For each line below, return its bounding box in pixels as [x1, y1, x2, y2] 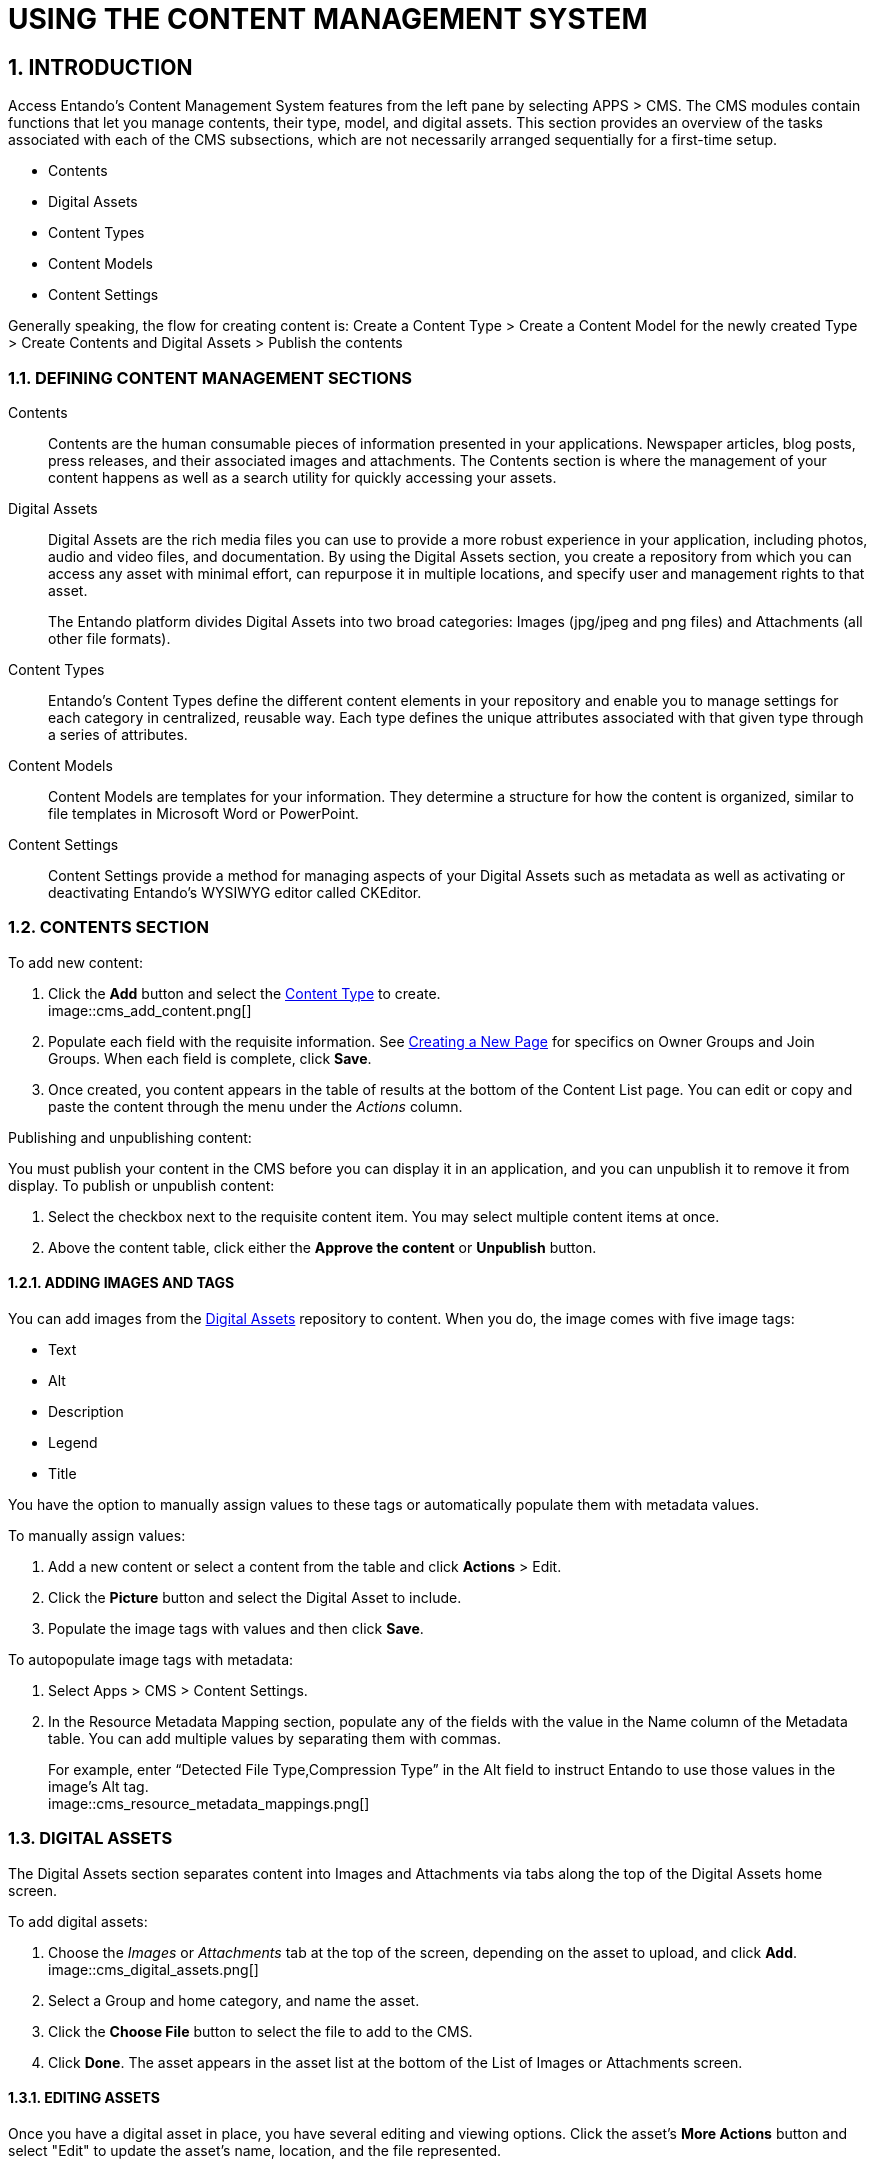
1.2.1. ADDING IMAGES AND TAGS [8, 1274, 235, 1292]
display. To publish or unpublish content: [8, 1176, 275, 1194]
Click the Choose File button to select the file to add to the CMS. [48, 2022, 473, 2040]
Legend [48, 1433, 98, 1451]
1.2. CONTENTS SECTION [8, 917, 209, 938]
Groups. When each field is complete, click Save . [48, 1049, 372, 1067]
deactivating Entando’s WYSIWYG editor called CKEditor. [48, 883, 422, 901]
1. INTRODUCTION [8, 54, 193, 80]
